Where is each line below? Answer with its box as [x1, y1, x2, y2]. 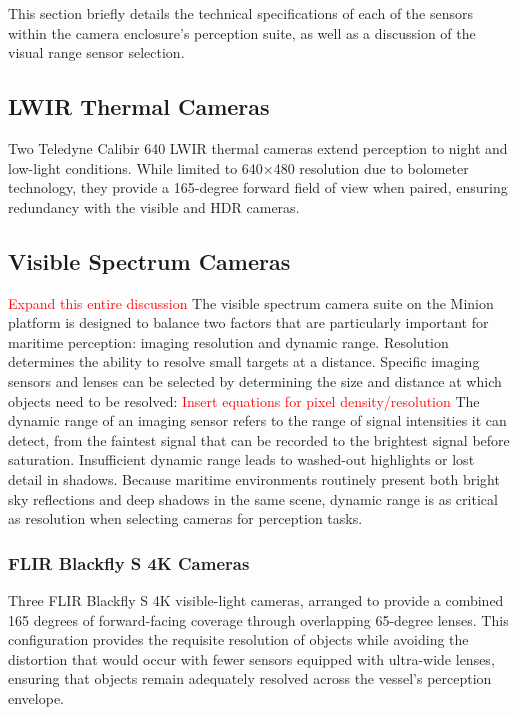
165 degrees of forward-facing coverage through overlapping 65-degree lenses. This [8, 609, 509, 630]
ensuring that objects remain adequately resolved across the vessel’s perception [8, 668, 492, 689]
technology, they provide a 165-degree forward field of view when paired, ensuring [8, 177, 508, 198]
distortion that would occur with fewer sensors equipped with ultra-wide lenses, [8, 648, 495, 669]
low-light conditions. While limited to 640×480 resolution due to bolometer [8, 157, 469, 178]
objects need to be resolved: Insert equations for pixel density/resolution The [8, 390, 480, 411]
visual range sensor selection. [8, 42, 185, 63]
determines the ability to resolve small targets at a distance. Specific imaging [8, 351, 480, 372]
